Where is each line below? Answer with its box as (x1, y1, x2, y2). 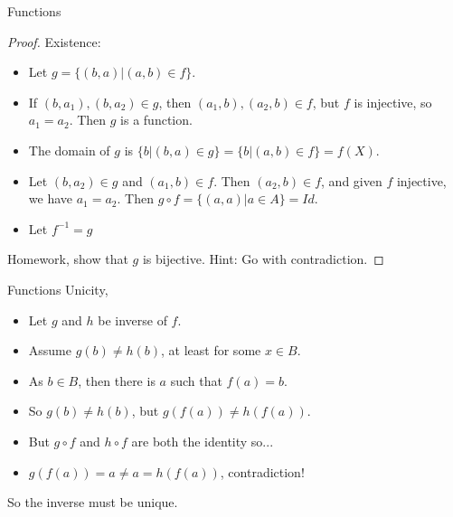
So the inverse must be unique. (7, 493, 178, 512)
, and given (321, 171, 382, 190)
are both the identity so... (131, 431, 274, 450)
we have (28, 189, 72, 208)
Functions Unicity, (7, 279, 109, 298)
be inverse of (98, 310, 167, 329)
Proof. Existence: (7, 32, 101, 51)
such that (170, 371, 222, 390)
